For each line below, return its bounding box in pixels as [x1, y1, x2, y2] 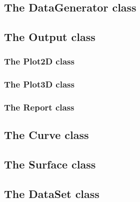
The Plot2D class [4, 55, 74, 67]
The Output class [4, 29, 95, 44]
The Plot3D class [4, 78, 74, 90]
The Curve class [4, 127, 89, 142]
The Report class [4, 101, 74, 113]
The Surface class [4, 156, 96, 172]
